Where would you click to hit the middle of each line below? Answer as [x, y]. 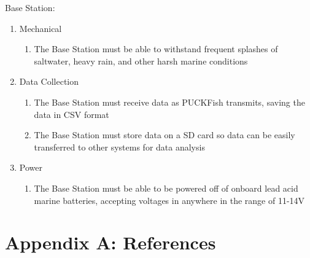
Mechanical [41, 28]
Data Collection [49, 81]
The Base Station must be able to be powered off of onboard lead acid [166, 188]
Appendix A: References [110, 242]
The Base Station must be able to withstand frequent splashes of [156, 49]
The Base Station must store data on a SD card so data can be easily [165, 135]
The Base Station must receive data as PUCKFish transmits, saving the [169, 102]
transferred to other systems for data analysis [119, 147]
